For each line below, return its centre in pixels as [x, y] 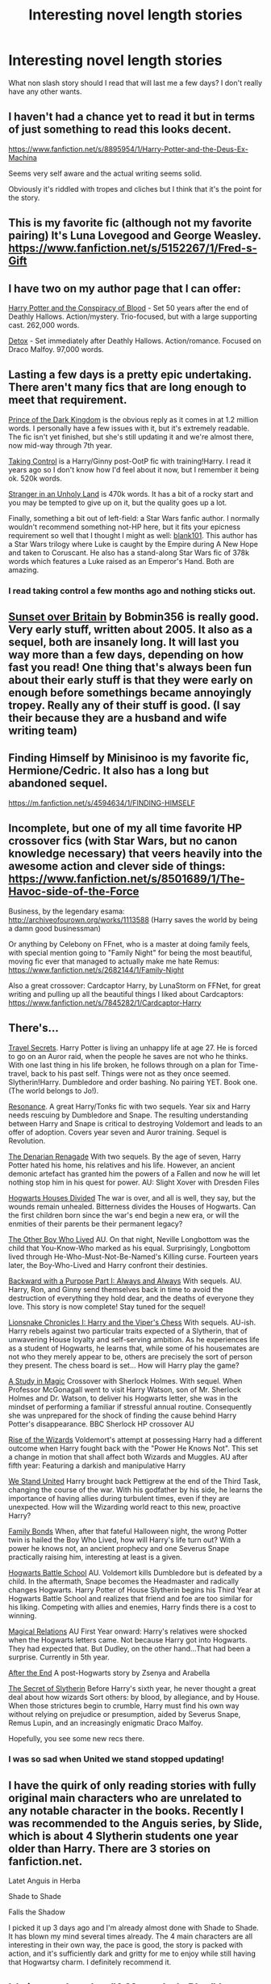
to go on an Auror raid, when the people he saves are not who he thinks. [128, 1056]
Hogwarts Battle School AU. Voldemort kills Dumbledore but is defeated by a [135, 1572]
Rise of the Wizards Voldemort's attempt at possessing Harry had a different [135, 1439]
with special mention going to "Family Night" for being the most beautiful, [130, 952]
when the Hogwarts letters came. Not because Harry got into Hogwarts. [128, 1639]
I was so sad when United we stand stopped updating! [116, 1759]
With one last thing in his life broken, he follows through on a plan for [123, 1065]
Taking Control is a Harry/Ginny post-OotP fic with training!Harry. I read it [130, 461]
